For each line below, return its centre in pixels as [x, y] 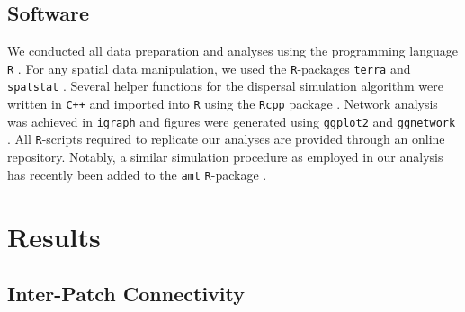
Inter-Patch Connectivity [126, 294]
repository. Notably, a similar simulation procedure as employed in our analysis [225, 157]
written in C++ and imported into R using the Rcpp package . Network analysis [223, 104]
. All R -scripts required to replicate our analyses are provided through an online [226, 139]
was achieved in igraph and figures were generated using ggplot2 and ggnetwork [232, 121]
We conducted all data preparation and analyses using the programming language [232, 51]
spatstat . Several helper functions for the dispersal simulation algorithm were [225, 86]
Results [54, 236]
